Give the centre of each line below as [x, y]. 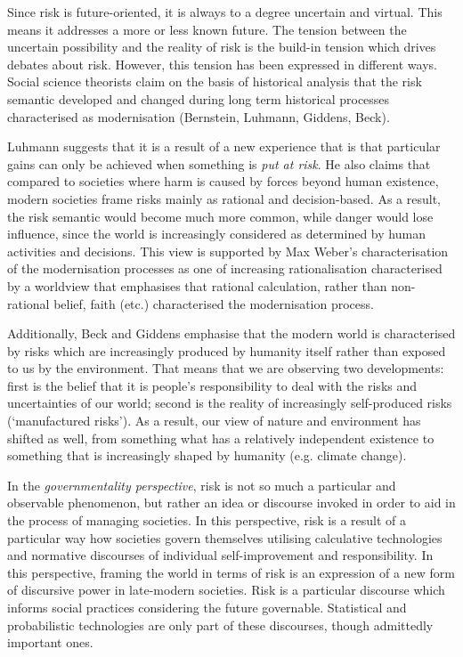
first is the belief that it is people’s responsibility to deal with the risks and [212, 385]
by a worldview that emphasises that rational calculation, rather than [197, 285]
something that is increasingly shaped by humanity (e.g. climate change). [207, 455]
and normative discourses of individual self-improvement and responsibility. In [220, 555]
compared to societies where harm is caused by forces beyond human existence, [223, 181]
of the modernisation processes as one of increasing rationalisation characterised [225, 268]
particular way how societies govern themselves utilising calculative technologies [225, 537]
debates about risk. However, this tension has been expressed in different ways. [222, 64]
